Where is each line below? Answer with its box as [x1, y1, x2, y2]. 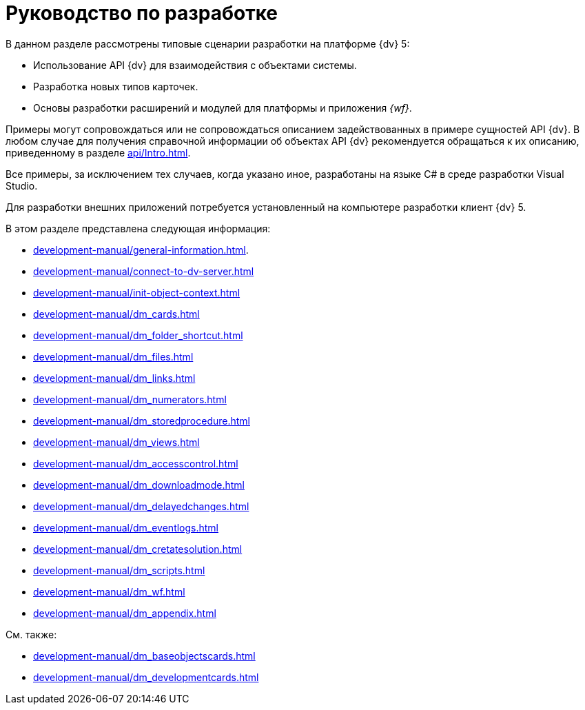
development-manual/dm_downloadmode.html [33, 478, 245, 491]
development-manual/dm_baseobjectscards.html [33, 649, 256, 662]
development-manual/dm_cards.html [33, 307, 200, 320]
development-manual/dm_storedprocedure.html [33, 414, 250, 427]
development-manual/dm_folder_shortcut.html [33, 329, 243, 341]
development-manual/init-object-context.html [33, 286, 240, 298]
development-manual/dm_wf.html [33, 585, 185, 598]
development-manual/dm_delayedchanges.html [33, 500, 249, 512]
